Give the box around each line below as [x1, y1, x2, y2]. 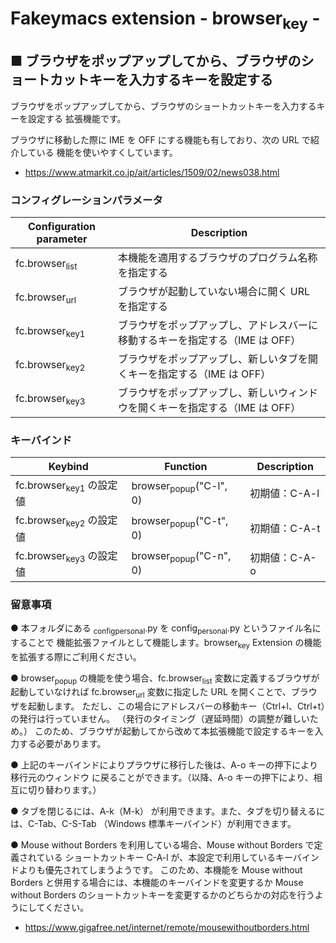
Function [164, 460, 208, 474]
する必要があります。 [18, 738, 107, 750]
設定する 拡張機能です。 [27, 112, 127, 124]
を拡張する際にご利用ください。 [10, 650, 142, 662]
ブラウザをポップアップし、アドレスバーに [118, 318, 319, 332]
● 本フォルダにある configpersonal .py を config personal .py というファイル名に [10, 622, 322, 636]
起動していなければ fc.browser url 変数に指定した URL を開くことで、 [10, 686, 292, 701]
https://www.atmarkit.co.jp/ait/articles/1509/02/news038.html [24, 166, 280, 178]
